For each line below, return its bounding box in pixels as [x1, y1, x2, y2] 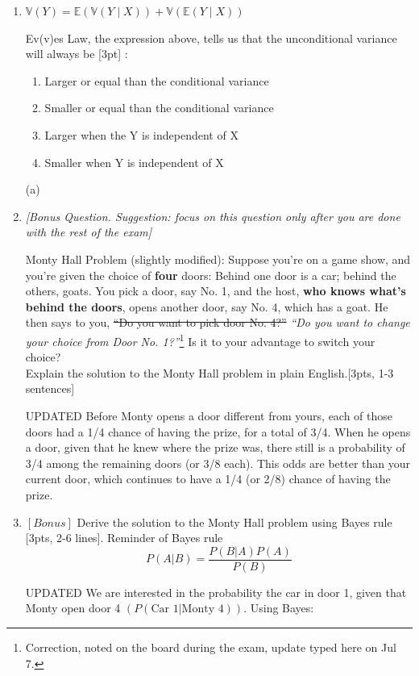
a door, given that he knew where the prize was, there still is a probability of [25, 439, 405, 456]
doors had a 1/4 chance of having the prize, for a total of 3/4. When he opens [25, 423, 411, 440]
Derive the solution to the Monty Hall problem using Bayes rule [77, 513, 392, 530]
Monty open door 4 [25, 599, 121, 616]
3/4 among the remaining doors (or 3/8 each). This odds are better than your [25, 454, 411, 471]
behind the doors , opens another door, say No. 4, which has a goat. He [25, 298, 388, 315]
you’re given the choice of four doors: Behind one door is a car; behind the [25, 266, 396, 283]
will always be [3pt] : [25, 45, 128, 62]
